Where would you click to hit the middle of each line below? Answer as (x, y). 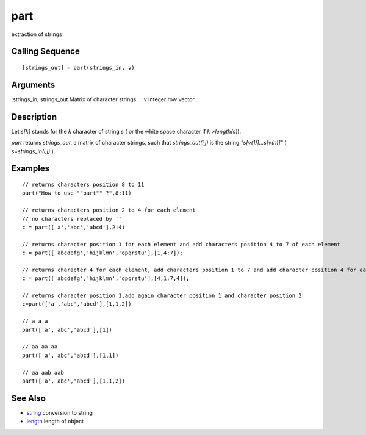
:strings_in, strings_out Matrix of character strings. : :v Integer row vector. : (105, 99)
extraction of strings (37, 34)
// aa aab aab (43, 372)
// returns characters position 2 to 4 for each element (109, 210)
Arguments (33, 84)
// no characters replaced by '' (72, 219)
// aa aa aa (40, 347)
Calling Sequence (46, 52)
